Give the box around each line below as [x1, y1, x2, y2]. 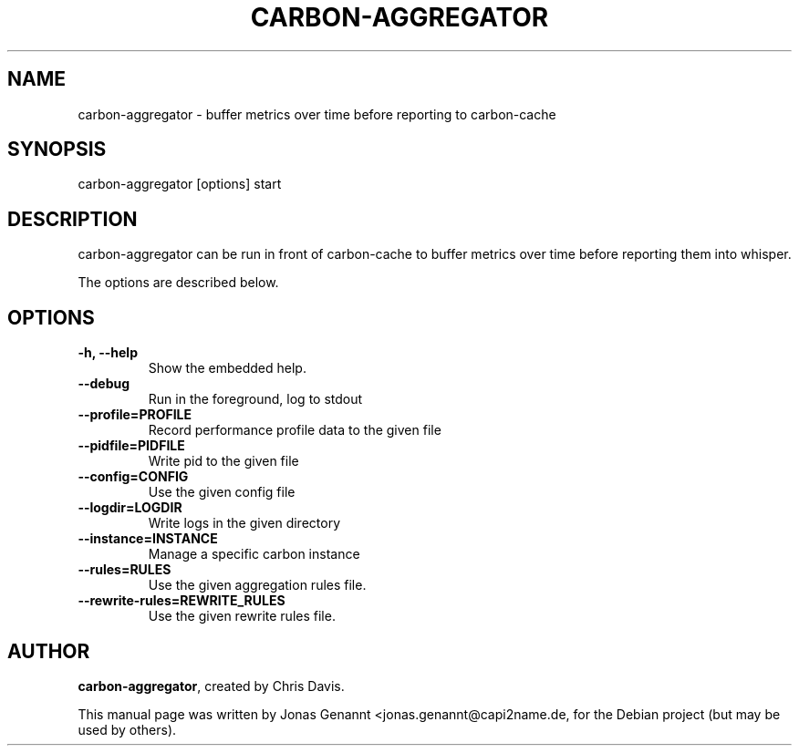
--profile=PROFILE [78, 407, 192, 423]
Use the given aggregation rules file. [148, 577, 367, 593]
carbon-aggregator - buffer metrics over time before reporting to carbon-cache [78, 106, 556, 122]
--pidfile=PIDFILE [78, 438, 185, 454]
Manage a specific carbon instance [148, 546, 360, 562]
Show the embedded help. [148, 360, 306, 376]
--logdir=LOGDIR [78, 500, 182, 516]
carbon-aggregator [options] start [78, 176, 282, 192]
